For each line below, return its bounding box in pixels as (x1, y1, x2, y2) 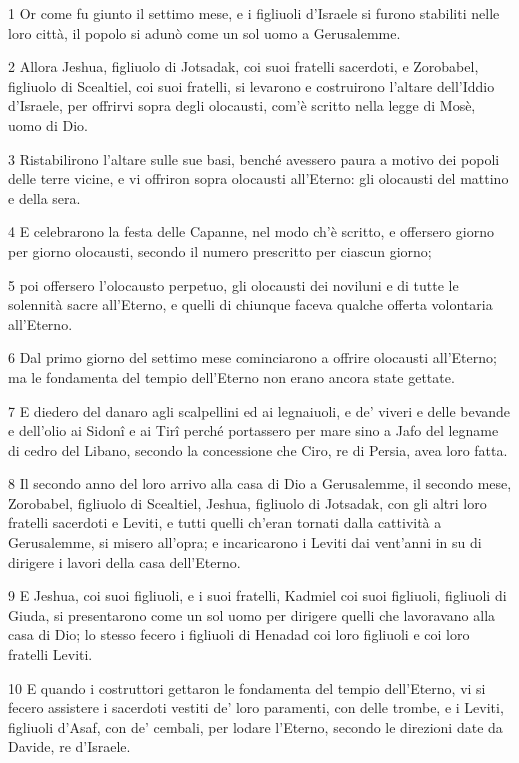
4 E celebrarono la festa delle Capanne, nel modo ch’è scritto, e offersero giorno (8, 221, 494, 242)
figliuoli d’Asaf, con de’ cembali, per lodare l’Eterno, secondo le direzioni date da (8, 716, 503, 737)
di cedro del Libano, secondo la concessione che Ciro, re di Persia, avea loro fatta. (8, 439, 508, 460)
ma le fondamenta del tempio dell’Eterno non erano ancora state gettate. (8, 366, 455, 387)
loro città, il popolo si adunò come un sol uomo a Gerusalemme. (8, 22, 401, 43)
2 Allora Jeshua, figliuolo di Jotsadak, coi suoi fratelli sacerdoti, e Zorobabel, (8, 56, 479, 77)
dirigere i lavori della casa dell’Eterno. (8, 551, 241, 572)
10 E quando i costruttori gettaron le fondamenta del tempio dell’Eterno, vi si (8, 677, 486, 698)
